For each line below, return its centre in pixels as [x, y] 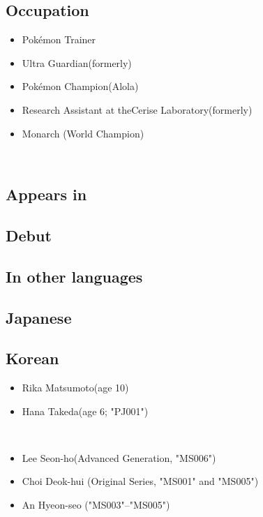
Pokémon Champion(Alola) [80, 86]
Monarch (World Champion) [83, 133]
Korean [32, 358]
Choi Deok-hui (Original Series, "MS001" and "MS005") [140, 481]
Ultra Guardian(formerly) [77, 62]
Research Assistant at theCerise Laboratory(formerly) [137, 109]
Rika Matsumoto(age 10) [75, 388]
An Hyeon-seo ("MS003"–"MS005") [96, 505]
